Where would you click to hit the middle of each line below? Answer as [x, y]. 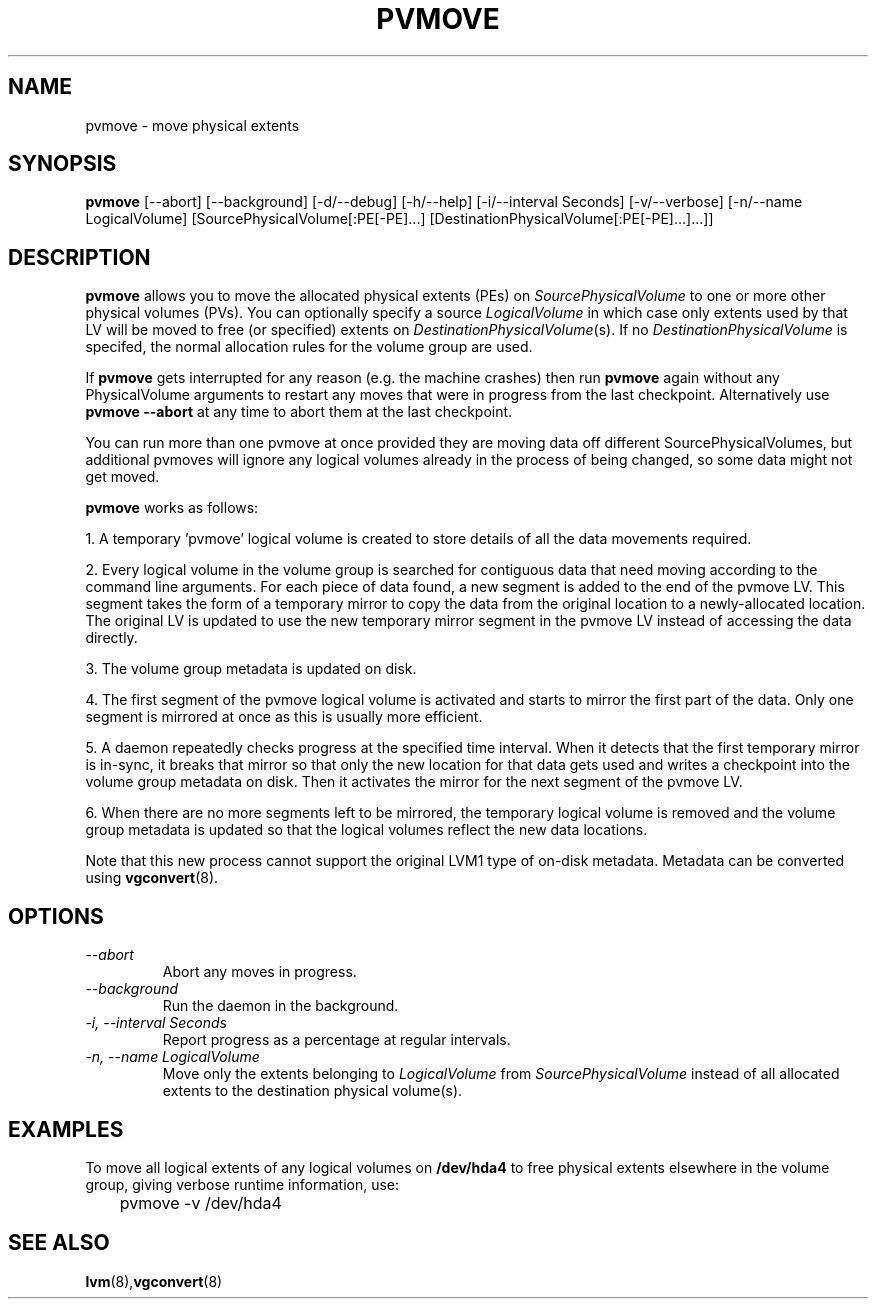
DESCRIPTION [79, 257]
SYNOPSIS [62, 164]
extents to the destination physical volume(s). [312, 1091]
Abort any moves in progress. [259, 972]
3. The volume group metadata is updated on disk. [251, 669]
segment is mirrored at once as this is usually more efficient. [284, 717]
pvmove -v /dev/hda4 [200, 1202]
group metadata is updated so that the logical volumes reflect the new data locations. [366, 830]
